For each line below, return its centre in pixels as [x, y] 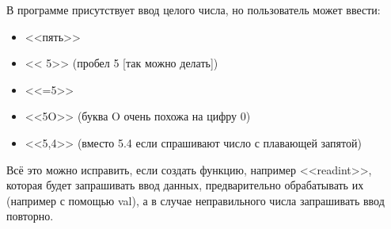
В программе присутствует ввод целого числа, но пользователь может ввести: [194, 10]
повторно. [30, 216]
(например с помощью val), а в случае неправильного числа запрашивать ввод [195, 200]
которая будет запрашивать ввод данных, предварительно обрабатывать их [185, 185]
